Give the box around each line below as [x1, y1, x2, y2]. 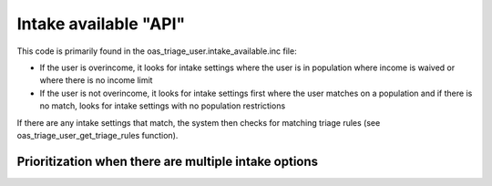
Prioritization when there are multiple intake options [16, 153, 319, 169]
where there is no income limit [39, 75, 153, 86]
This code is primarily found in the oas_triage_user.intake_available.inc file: [16, 46, 297, 57]
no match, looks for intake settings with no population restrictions [39, 100, 286, 111]
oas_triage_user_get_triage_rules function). [16, 129, 179, 140]
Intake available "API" [16, 14, 186, 34]
